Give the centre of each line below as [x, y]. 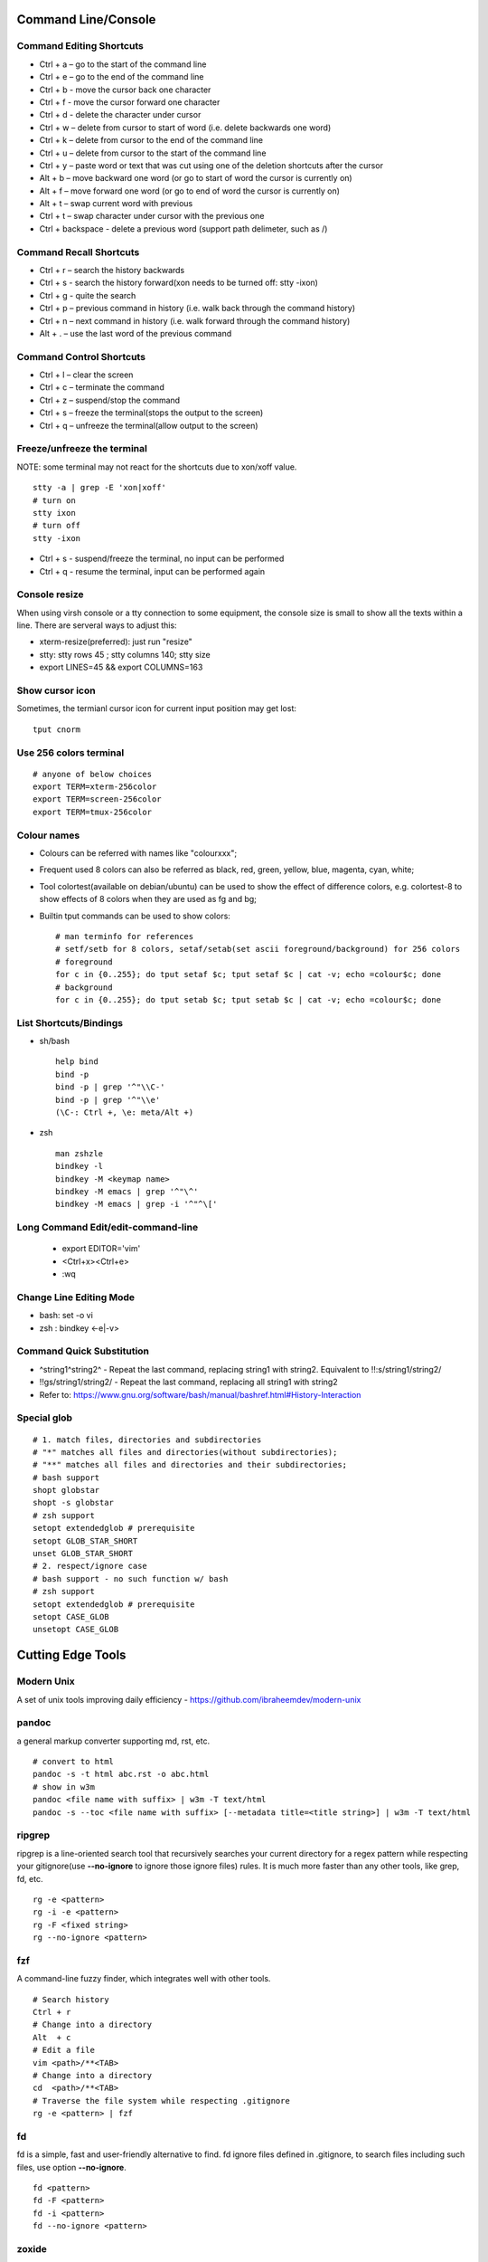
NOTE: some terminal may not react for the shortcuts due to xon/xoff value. [157, 467]
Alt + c [52, 2037]
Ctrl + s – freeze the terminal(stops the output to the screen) [151, 413]
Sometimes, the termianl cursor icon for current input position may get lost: [157, 708]
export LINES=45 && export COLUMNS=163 [121, 667]
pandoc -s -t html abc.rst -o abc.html [121, 1774]
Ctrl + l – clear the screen [86, 375]
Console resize [50, 594]
